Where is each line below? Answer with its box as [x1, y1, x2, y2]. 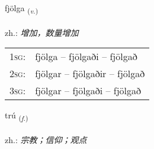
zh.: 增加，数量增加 [5, 26, 79, 38]
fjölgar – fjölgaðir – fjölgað [35, 67, 145, 81]
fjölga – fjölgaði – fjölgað [35, 49, 137, 64]
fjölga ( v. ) [5, 2, 38, 15]
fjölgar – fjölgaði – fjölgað [35, 84, 141, 98]
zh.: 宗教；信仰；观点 [5, 134, 87, 146]
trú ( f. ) [5, 109, 28, 123]
